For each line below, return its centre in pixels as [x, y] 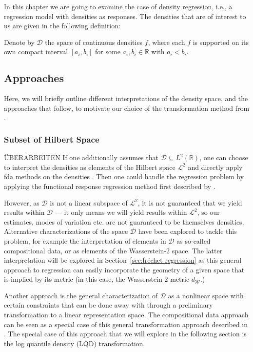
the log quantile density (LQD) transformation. [75, 343]
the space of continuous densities [94, 42]
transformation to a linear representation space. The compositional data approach [126, 315]
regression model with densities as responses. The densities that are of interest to [125, 16]
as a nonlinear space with [206, 295]
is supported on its [221, 42]
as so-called [194, 240]
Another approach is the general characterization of [81, 295]
